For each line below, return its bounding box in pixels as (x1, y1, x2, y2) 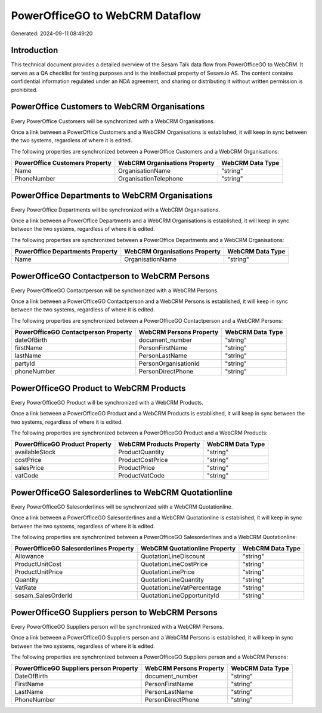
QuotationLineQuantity (140, 576, 205, 584)
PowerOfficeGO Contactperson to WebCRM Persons (11, 271, 210, 281)
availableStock (14, 448, 56, 457)
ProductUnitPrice (14, 568, 63, 576)
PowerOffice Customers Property (14, 159, 112, 167)
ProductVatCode (118, 472, 165, 480)
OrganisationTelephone (118, 175, 184, 183)
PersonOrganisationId (138, 359, 200, 368)
